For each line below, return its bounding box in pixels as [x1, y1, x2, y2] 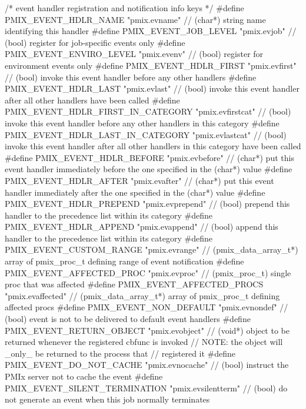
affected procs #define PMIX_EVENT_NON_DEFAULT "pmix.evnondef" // [5, 301, 288, 313]
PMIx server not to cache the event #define [5, 370, 163, 382]
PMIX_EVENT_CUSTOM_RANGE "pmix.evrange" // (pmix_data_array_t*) [5, 243, 298, 256]
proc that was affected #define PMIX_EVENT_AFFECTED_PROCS [5, 278, 264, 290]
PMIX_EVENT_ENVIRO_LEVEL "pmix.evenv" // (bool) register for [5, 48, 264, 60]
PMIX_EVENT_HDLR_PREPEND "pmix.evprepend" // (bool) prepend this [5, 197, 290, 210]
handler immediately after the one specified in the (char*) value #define [5, 186, 265, 198]
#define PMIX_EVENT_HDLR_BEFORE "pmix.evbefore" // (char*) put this [5, 151, 294, 163]
